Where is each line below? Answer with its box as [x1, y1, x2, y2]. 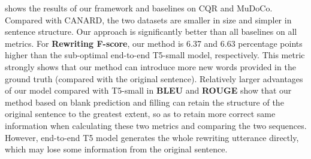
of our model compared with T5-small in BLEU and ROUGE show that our [5, 84, 292, 97]
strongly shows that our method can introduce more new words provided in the [5, 60, 296, 73]
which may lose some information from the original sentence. [5, 143, 228, 155]
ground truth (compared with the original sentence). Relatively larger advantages [5, 72, 303, 85]
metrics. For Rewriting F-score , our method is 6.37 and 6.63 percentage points [5, 37, 303, 49]
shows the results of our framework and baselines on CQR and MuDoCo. [5, 2, 273, 14]
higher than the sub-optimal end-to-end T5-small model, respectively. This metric [5, 49, 305, 61]
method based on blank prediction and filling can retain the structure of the [5, 95, 284, 108]
